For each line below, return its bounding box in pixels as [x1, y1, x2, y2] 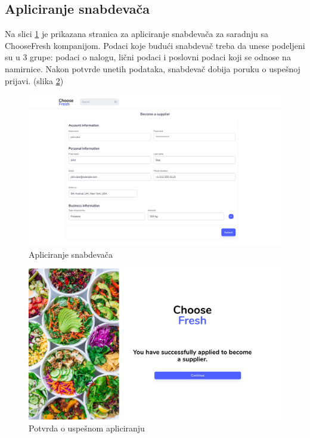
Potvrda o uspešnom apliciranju [29, 421, 145, 434]
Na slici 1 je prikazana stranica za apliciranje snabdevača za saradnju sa [5, 27, 268, 40]
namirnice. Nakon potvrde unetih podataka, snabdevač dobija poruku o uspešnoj [5, 62, 300, 75]
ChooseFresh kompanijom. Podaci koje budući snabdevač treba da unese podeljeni [5, 39, 305, 51]
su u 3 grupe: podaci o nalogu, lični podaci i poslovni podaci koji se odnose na [5, 51, 291, 63]
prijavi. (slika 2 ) [5, 74, 64, 87]
